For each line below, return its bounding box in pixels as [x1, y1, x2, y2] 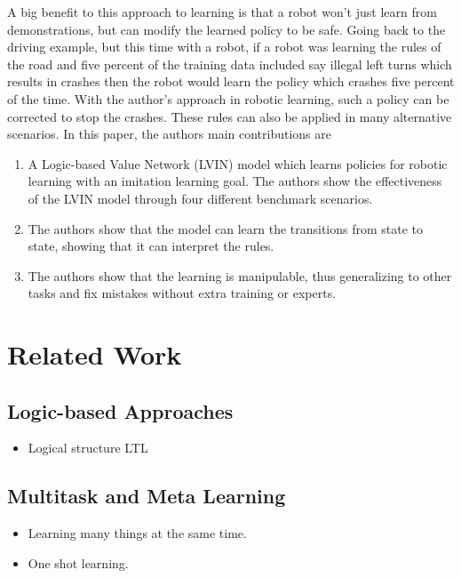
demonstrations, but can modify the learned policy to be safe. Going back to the [7, 20, 446, 38]
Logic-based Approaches [7, 397, 234, 424]
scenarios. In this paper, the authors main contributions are [7, 124, 331, 143]
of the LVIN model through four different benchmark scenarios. [28, 189, 373, 207]
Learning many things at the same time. [28, 524, 247, 542]
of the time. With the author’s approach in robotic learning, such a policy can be [7, 89, 449, 108]
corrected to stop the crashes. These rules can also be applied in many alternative [7, 107, 452, 125]
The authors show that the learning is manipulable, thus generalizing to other [28, 266, 452, 285]
